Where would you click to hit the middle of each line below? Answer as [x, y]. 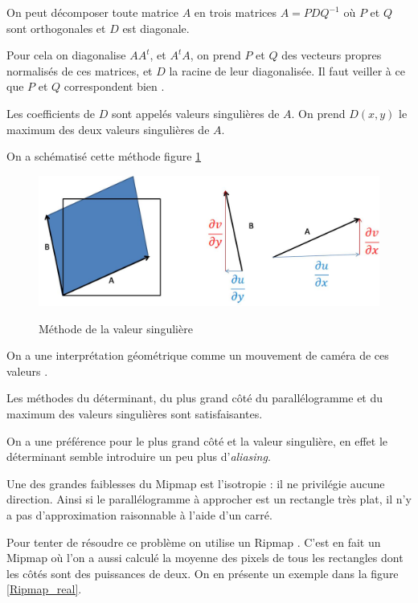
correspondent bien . [114, 86]
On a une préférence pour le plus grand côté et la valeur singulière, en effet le [197, 440]
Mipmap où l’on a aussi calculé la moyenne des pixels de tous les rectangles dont [205, 558]
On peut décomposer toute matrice [93, 12]
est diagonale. [156, 28]
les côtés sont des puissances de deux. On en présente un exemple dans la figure [203, 573]
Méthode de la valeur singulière [116, 328]
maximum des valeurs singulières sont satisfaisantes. [135, 414]
